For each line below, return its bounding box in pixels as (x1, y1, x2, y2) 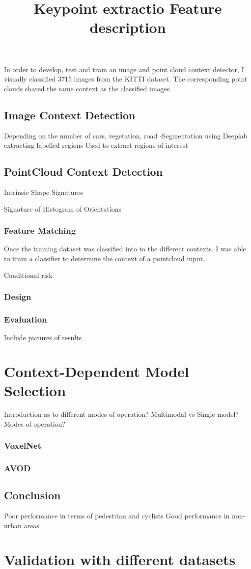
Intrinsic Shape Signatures (4, 187, 83, 197)
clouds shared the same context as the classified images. (4, 83, 172, 93)
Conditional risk (4, 270, 53, 280)
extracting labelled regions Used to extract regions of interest (4, 140, 188, 150)
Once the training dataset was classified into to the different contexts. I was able (4, 244, 246, 254)
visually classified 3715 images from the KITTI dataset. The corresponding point (4, 74, 248, 84)
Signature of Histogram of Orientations (4, 203, 122, 214)
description (89, 17, 166, 37)
